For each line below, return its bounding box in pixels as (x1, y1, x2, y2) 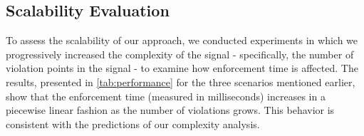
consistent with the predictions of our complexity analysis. (6, 116, 260, 131)
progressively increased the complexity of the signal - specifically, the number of (6, 46, 354, 61)
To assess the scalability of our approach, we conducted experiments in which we (6, 33, 358, 48)
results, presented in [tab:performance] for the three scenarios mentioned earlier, (6, 74, 355, 89)
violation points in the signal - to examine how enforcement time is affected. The (6, 61, 358, 75)
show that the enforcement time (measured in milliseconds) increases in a (6, 88, 326, 103)
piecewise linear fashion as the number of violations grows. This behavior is (6, 103, 335, 117)
